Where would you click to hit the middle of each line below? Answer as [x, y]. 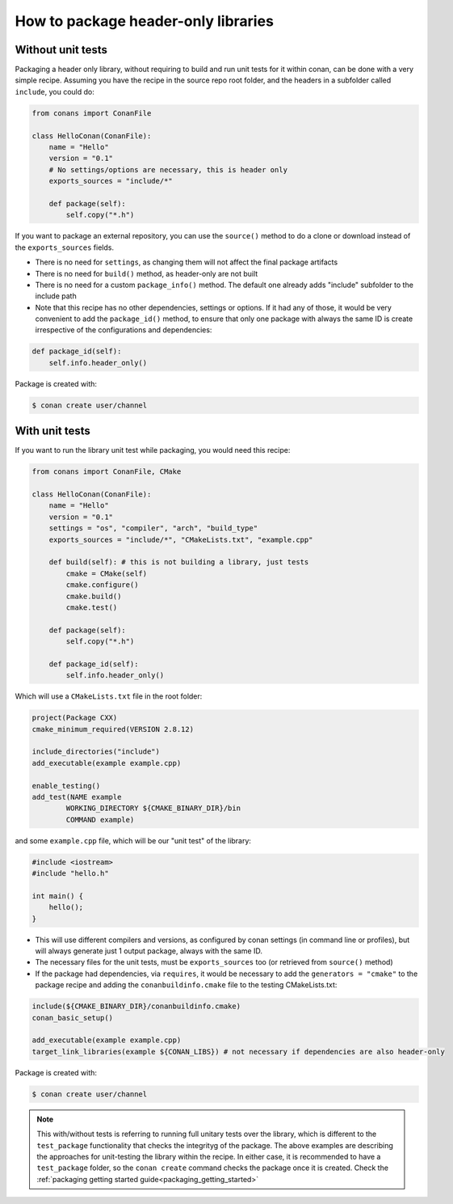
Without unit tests [61, 50]
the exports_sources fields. [65, 247]
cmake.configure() [102, 585]
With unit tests [52, 431]
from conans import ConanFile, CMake [107, 472]
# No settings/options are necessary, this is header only [168, 169]
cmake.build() [94, 596]
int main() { [58, 896]
